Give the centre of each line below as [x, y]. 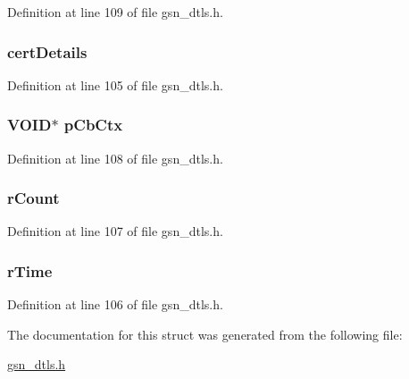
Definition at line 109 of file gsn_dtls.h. [115, 12]
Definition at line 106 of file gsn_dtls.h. [115, 304]
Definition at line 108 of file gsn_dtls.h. [115, 158]
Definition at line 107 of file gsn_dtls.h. [115, 231]
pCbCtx [93, 125]
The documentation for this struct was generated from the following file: [205, 334]
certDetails [47, 51]
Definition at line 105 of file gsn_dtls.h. [115, 84]
